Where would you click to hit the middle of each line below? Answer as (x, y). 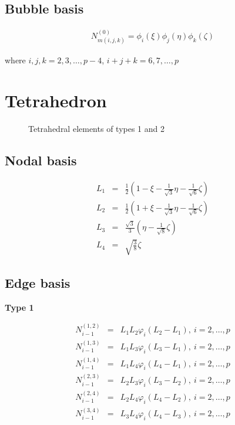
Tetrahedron (56, 101)
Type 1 (19, 307)
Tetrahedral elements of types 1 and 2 (96, 129)
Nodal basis (41, 160)
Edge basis (38, 283)
